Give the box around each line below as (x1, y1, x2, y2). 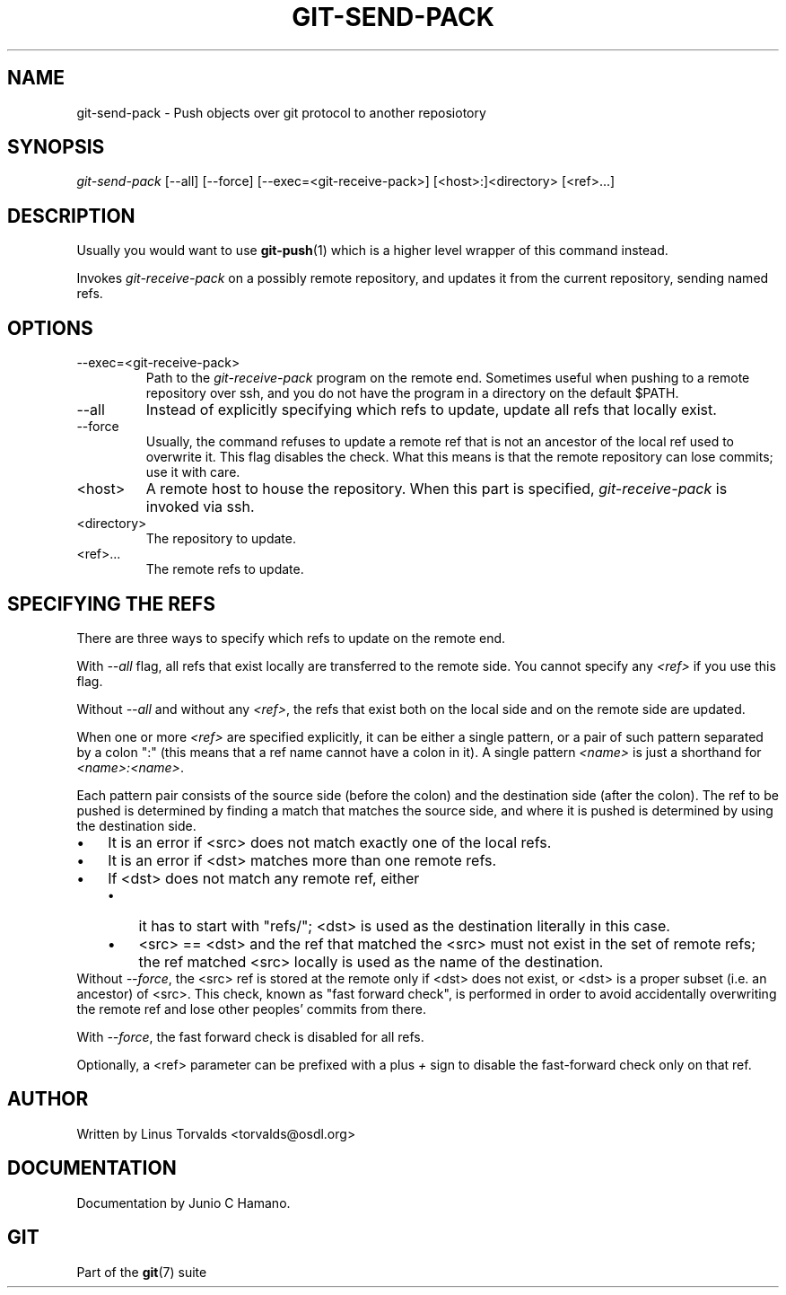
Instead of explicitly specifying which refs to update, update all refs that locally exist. (145, 401, 717, 419)
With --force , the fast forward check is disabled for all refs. (76, 1028, 424, 1044)
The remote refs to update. (145, 561, 304, 577)
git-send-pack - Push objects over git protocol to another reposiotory (76, 104, 486, 120)
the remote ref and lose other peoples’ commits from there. (76, 1000, 426, 1017)
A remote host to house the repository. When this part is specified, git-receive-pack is (145, 480, 728, 498)
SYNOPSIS (7, 136, 105, 159)
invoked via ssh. (145, 498, 255, 516)
